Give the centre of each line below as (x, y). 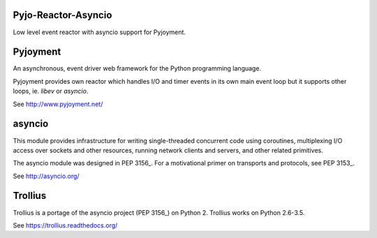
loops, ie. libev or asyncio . (51, 91)
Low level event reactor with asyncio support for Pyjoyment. (99, 32)
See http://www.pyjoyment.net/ (58, 104)
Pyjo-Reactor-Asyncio (62, 15)
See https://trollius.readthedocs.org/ (65, 225)
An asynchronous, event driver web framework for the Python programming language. (137, 68)
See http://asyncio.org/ (46, 176)
